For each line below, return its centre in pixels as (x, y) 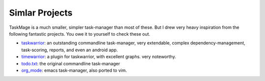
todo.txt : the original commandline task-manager (71, 63)
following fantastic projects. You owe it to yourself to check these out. (80, 34)
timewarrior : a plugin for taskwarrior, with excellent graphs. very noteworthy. (99, 57)
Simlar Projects (41, 13)
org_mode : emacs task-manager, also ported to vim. (74, 70)
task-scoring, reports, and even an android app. (69, 50)
